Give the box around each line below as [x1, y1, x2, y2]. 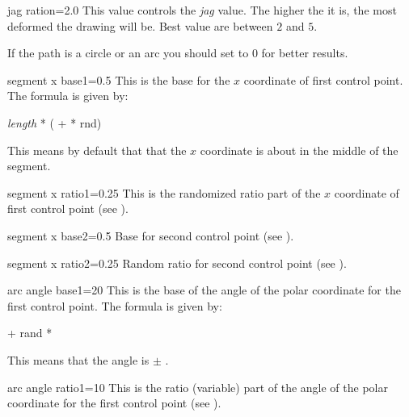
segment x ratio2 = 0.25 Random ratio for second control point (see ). [7, 254, 347, 271]
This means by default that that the [7, 141, 187, 158]
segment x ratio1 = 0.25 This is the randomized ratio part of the [7, 184, 321, 201]
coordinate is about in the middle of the [200, 141, 398, 158]
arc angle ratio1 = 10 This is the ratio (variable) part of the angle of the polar [7, 378, 388, 395]
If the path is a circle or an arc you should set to [7, 44, 249, 61]
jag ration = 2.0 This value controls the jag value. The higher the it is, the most [7, 2, 397, 18]
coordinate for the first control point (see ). [7, 394, 221, 411]
